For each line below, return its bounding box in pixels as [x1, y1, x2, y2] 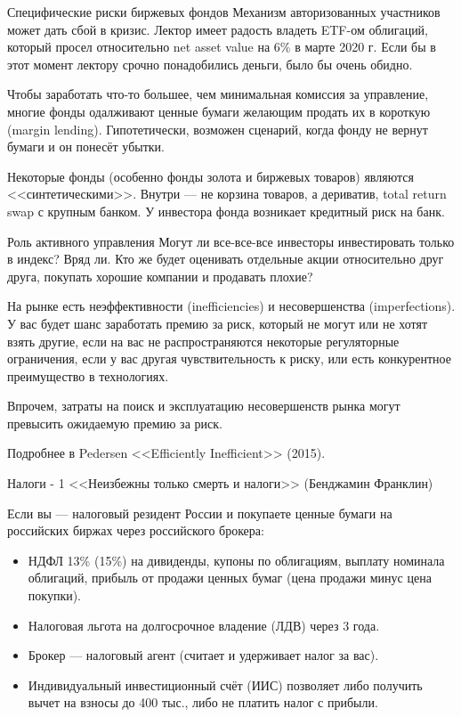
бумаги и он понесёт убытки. [7, 137, 165, 156]
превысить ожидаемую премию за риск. [7, 413, 222, 432]
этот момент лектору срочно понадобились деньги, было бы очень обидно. [7, 54, 413, 73]
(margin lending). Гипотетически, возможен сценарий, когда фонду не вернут [7, 119, 428, 138]
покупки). [28, 586, 82, 605]
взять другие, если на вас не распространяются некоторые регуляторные [7, 331, 400, 350]
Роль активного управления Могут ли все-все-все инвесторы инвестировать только [7, 232, 455, 250]
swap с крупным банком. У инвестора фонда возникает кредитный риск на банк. [7, 201, 445, 220]
